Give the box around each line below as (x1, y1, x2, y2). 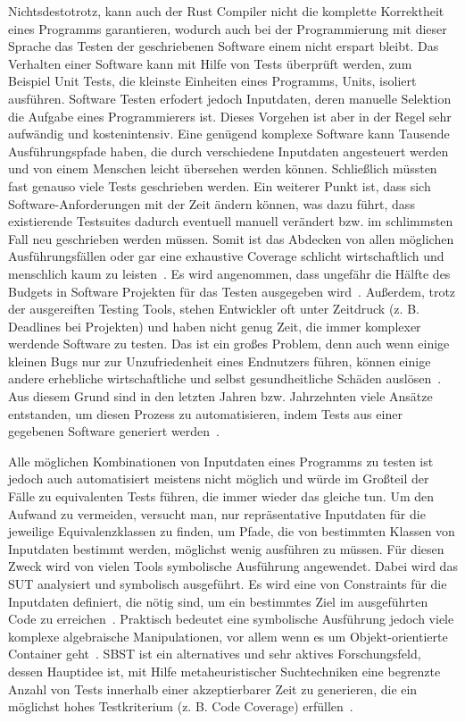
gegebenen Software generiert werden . (8, 422, 220, 441)
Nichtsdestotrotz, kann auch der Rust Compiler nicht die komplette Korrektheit (8, 2, 444, 20)
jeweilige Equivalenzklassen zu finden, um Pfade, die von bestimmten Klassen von (8, 522, 455, 541)
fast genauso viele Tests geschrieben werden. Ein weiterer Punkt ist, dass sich (8, 176, 431, 195)
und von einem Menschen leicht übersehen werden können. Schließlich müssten (8, 159, 437, 178)
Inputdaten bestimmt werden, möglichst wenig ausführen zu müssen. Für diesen (8, 539, 444, 558)
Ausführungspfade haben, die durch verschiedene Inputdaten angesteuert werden (8, 141, 449, 160)
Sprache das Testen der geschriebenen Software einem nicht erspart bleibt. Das (8, 37, 439, 55)
